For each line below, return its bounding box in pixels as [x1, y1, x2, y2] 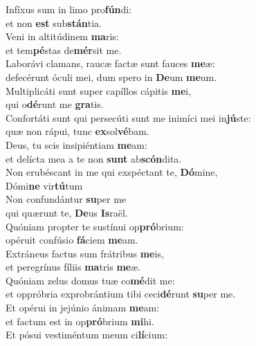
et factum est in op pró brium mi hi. [6, 313, 154, 328]
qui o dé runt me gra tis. [6, 97, 104, 111]
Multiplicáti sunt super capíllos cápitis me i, [6, 83, 192, 98]
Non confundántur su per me [6, 192, 127, 206]
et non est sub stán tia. [6, 15, 102, 30]
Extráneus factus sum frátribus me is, [6, 246, 164, 260]
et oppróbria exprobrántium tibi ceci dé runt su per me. [6, 286, 236, 301]
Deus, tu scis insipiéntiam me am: [6, 137, 147, 152]
